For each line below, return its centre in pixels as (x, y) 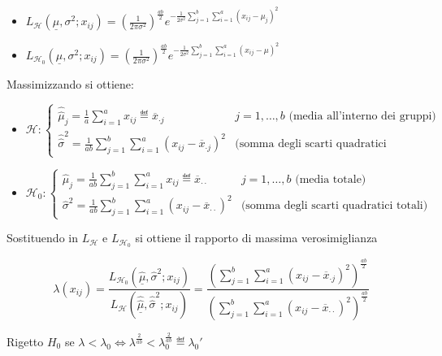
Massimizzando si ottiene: (70, 84)
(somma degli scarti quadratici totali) (334, 206)
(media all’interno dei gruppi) (362, 117)
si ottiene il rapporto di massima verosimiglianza (256, 238)
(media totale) (331, 179)
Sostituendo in (42, 238)
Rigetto (25, 341)
